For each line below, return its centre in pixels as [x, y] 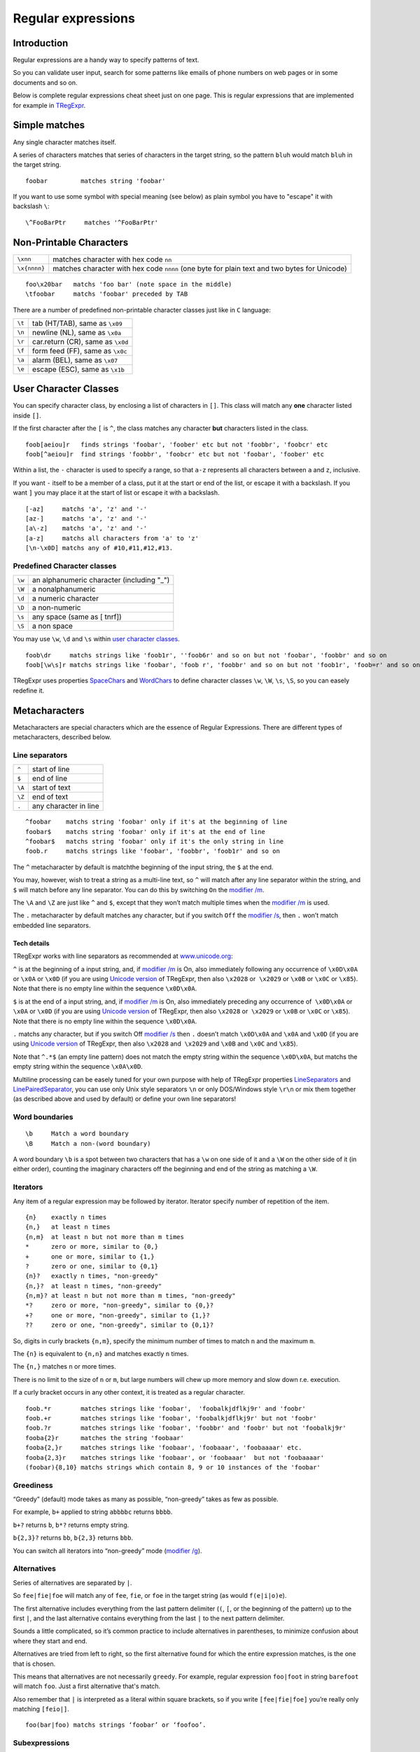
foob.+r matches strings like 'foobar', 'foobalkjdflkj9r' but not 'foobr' [171, 1418]
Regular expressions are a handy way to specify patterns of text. [106, 60]
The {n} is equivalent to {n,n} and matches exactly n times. [101, 1354]
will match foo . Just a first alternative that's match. [87, 1686]
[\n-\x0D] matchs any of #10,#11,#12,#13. [99, 548]
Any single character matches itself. [65, 142]
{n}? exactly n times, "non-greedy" [92, 1276]
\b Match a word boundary [77, 1134]
